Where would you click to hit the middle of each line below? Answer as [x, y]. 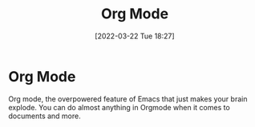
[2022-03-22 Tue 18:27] [135, 36]
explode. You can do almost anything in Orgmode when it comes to [119, 107]
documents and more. [45, 116]
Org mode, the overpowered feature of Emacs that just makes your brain [128, 99]
